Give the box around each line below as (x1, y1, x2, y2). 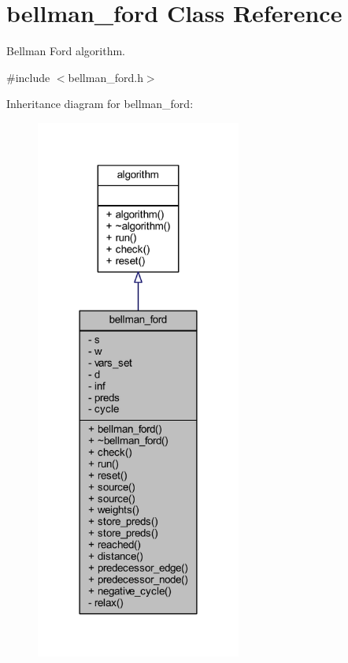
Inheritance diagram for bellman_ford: (6, 95, 194, 112)
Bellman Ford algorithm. (6, 43, 125, 59)
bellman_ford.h (68, 69, 143, 85)
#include (6, 69, 50, 85)
